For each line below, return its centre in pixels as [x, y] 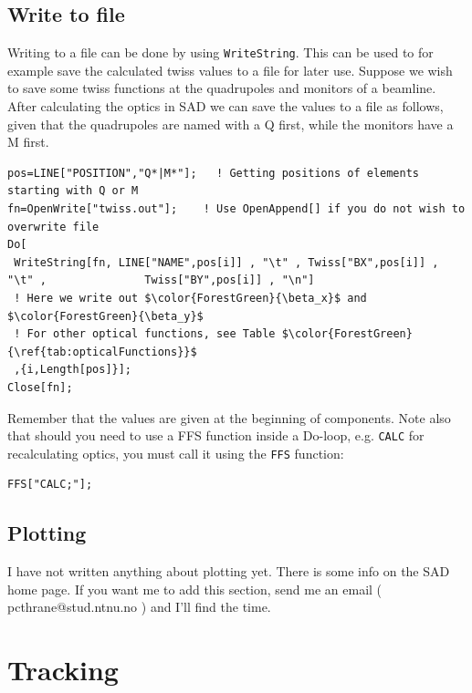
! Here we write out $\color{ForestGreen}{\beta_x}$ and [190, 298]
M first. [28, 142]
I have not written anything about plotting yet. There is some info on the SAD [229, 571]
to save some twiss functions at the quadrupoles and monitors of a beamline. [222, 88]
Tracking [63, 670]
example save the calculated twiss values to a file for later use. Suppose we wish [230, 70]
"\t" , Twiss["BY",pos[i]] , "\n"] [161, 280]
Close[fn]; [40, 387]
